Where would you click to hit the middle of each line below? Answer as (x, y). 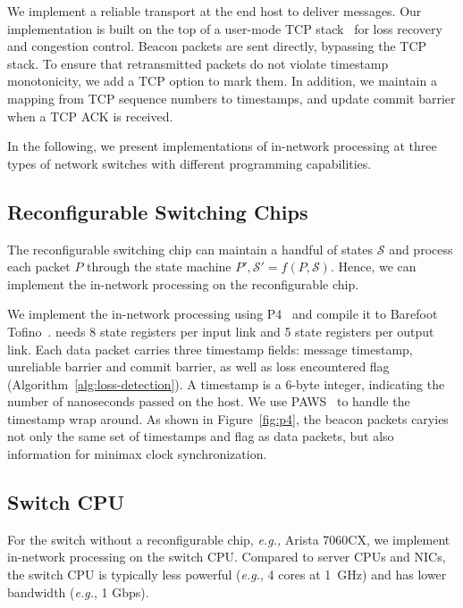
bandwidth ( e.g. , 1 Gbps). (78, 591)
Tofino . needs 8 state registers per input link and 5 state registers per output (221, 331)
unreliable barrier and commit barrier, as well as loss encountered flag (198, 366)
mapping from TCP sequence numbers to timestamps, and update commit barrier (231, 98)
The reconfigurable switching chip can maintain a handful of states (190, 249)
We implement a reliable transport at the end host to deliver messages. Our (215, 11)
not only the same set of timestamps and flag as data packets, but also (201, 436)
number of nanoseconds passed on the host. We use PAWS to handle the (209, 401)
